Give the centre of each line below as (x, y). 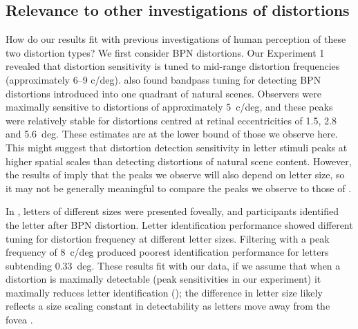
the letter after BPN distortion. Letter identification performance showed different (179, 224)
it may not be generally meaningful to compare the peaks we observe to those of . (179, 188)
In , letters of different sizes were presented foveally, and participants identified (172, 211)
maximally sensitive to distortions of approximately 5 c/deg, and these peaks (169, 107)
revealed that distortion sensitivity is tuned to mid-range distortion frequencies (173, 66)
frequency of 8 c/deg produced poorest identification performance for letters (167, 252)
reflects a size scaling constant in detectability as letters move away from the (168, 306)
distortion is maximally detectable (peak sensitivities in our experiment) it (163, 279)
